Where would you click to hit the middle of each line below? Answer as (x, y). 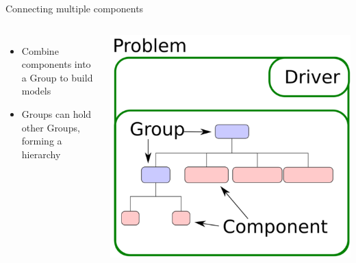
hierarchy (41, 154)
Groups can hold (56, 113)
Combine (40, 50)
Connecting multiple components (75, 8)
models (36, 91)
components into (56, 64)
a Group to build (57, 77)
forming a (42, 141)
